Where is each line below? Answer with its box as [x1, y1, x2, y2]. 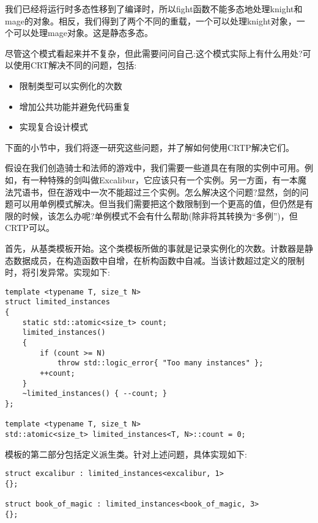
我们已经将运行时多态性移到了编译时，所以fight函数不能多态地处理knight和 [5, 2, 303, 15]
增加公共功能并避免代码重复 [19, 100, 131, 112]
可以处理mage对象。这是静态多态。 [13, 26, 153, 39]
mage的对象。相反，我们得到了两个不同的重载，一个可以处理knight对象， [5, 14, 297, 27]
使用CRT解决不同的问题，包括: [13, 59, 137, 71]
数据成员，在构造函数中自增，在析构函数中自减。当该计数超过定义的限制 [13, 254, 305, 266]
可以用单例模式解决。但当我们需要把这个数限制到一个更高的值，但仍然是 [13, 197, 305, 210]
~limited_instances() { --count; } [22, 389, 167, 398]
